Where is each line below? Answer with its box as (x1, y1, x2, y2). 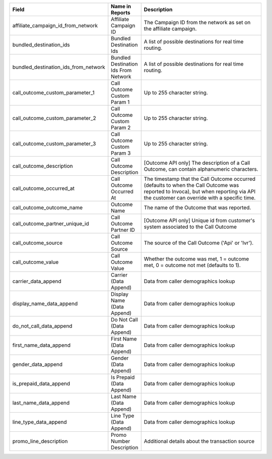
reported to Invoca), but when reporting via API (144, 188, 256, 195)
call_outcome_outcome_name (12, 204, 83, 211)
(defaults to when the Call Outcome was (144, 182, 239, 188)
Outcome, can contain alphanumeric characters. (144, 166, 259, 172)
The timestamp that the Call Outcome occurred (144, 175, 256, 182)
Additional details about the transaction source (144, 438, 255, 444)
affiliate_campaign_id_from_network (12, 22, 98, 29)
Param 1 (111, 99, 130, 105)
